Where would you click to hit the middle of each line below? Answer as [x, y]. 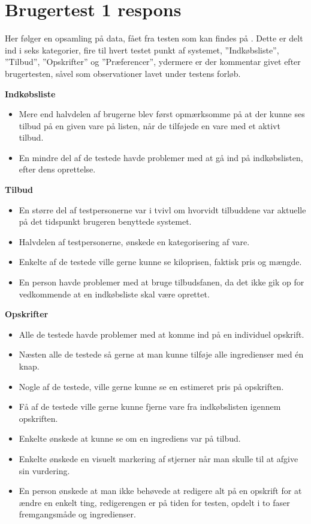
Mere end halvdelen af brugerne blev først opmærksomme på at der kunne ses [162, 114]
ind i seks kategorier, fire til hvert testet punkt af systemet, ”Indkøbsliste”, [142, 50]
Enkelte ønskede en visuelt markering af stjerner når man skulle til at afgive [158, 458]
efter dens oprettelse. [57, 169]
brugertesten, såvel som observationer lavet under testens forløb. [123, 73]
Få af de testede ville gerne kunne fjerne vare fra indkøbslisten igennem [150, 407]
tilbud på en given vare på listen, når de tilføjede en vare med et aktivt [150, 125]
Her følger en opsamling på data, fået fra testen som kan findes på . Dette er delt [154, 38]
